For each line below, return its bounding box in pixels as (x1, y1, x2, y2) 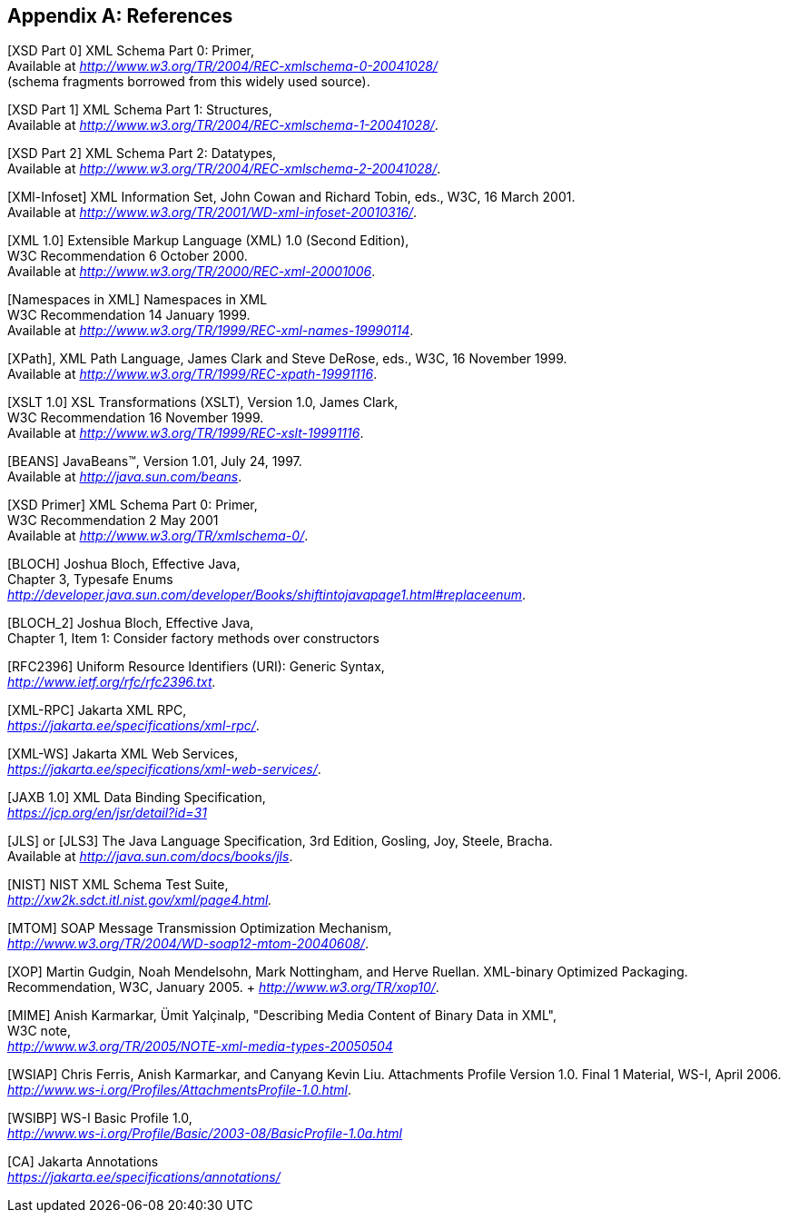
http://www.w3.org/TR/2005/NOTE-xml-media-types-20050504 (7, 1038, 393, 1055)
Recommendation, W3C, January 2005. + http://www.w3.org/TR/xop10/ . (7, 979, 439, 996)
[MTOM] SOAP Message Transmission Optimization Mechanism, (7, 920, 392, 937)
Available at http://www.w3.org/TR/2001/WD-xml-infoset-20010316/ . (7, 204, 418, 221)
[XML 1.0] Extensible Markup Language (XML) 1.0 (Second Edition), (7, 233, 409, 249)
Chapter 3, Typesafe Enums (7, 571, 173, 588)
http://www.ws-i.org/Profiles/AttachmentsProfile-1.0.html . (7, 1082, 351, 1098)
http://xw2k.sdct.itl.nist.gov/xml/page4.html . (7, 892, 272, 908)
